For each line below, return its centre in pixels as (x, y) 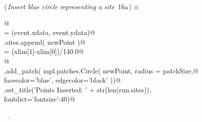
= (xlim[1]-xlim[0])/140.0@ (44, 51)
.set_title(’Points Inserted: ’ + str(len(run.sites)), (78, 89)
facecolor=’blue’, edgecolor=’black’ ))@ (63, 80)
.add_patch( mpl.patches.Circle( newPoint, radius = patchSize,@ (101, 70)
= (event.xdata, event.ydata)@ (50, 32)
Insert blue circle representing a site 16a (68, 6)
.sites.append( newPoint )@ (45, 42)
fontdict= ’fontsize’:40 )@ (40, 99)
